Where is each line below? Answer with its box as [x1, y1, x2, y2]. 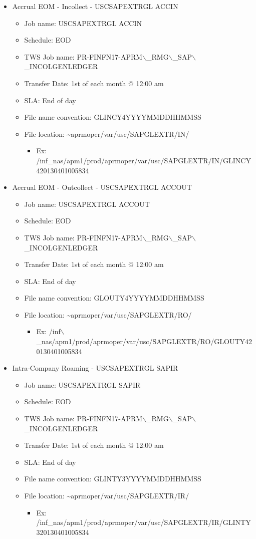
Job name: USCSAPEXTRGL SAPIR [24, 379, 141, 390]
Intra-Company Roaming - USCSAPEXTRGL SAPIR [12, 363, 178, 373]
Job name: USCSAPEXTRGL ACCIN [24, 18, 142, 28]
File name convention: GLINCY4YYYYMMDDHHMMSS [24, 112, 201, 122]
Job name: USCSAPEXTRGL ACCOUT [24, 198, 150, 209]
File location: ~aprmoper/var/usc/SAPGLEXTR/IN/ [24, 128, 189, 139]
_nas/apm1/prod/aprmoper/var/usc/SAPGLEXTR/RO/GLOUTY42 [36, 336, 252, 347]
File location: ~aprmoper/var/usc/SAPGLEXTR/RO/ [24, 309, 192, 320]
